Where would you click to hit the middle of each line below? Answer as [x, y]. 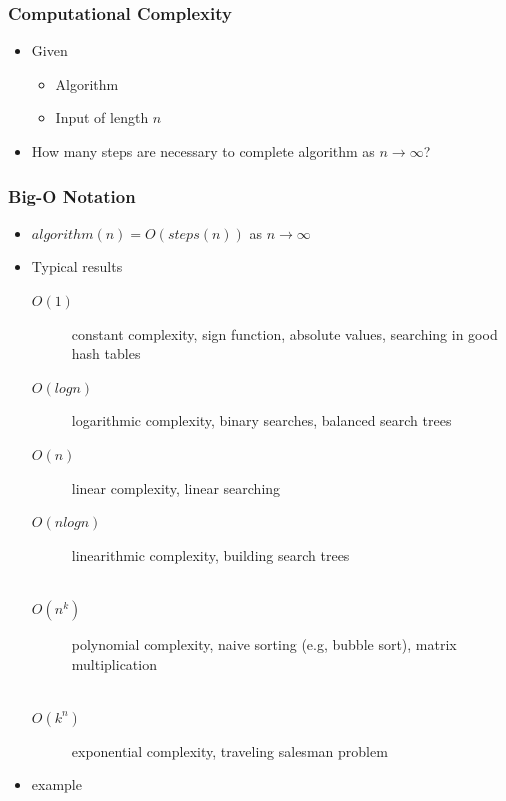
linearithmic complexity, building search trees [210, 554]
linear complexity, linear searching [176, 487]
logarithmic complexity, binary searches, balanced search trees [261, 420]
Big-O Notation [72, 195]
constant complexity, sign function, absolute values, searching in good [284, 333]
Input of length [102, 117]
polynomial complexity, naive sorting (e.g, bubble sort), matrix [264, 643]
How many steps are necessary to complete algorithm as [203, 151]
